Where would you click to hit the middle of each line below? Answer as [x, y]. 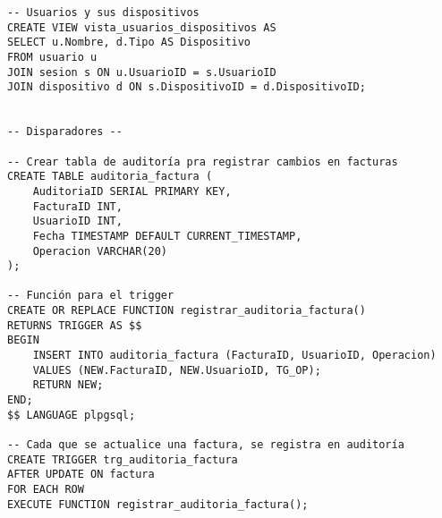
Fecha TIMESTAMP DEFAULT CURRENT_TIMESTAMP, [167, 236]
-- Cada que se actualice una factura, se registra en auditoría [206, 445]
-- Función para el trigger [91, 296]
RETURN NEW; [68, 385]
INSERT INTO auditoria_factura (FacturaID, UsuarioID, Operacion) [234, 356]
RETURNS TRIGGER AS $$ [75, 325]
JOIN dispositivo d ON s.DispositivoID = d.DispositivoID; [187, 87]
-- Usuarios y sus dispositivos [103, 13]
